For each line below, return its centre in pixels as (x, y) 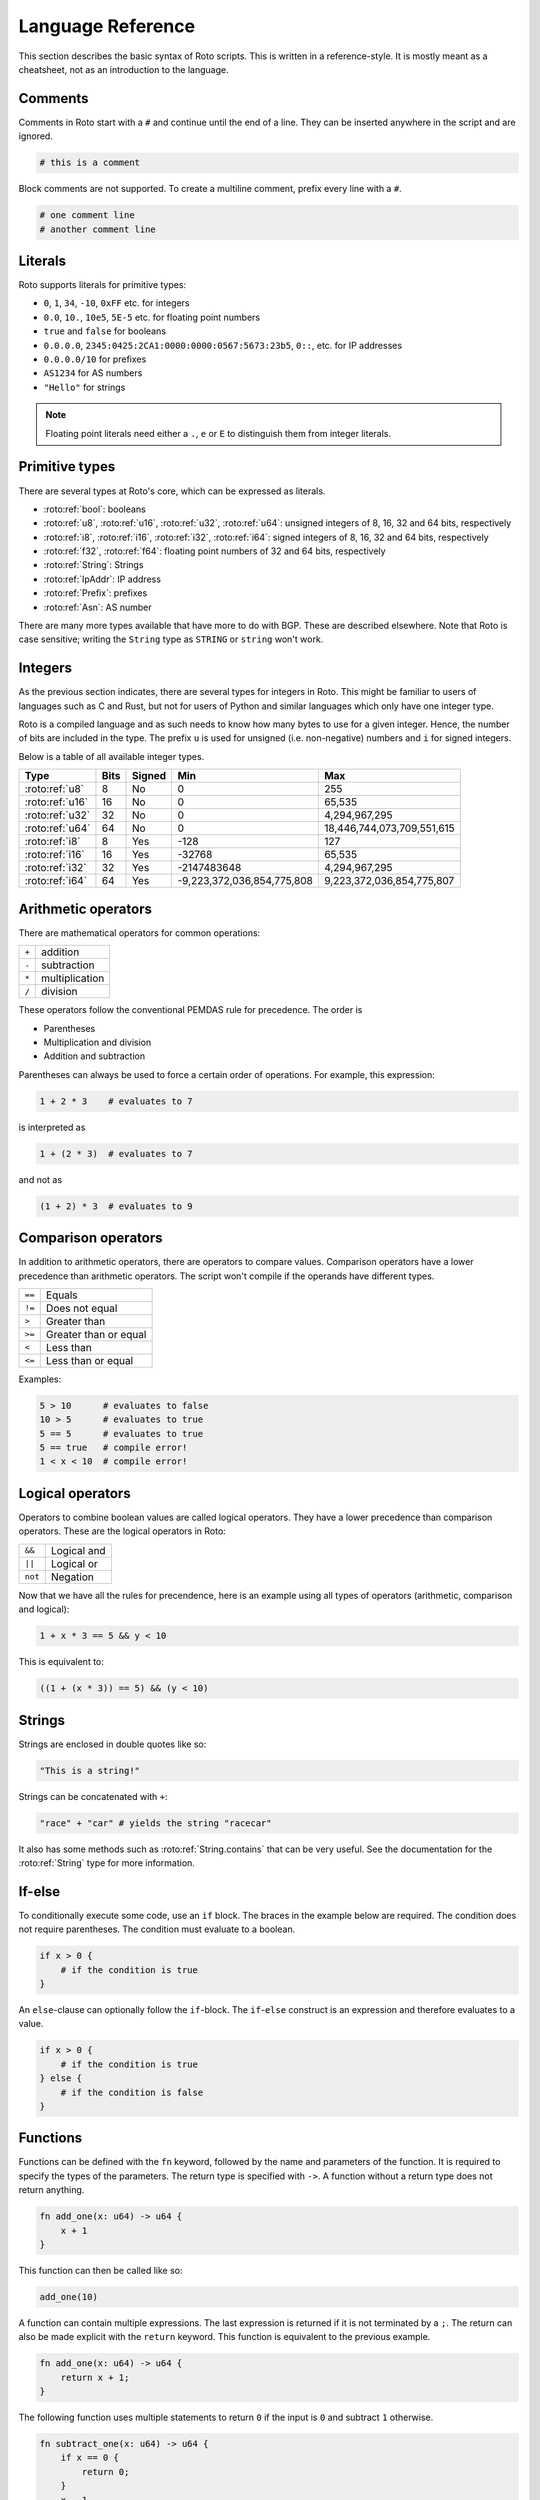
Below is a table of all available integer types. (111, 756)
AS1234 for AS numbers (93, 373)
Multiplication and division (97, 1042)
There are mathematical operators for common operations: (139, 932)
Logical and (78, 1550)
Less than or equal (89, 1360)
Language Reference (106, 26)
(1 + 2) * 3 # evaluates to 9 (116, 1206)
